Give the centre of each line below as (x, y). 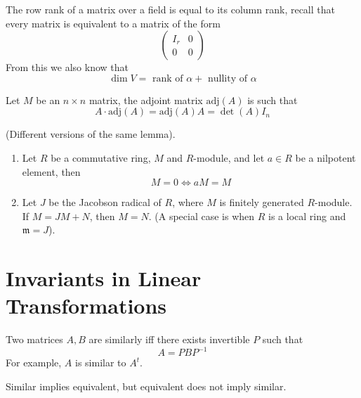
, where (188, 202)
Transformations (86, 306)
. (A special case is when (202, 216)
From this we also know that (67, 67)
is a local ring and (307, 216)
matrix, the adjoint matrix (146, 99)
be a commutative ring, (101, 157)
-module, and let (229, 157)
